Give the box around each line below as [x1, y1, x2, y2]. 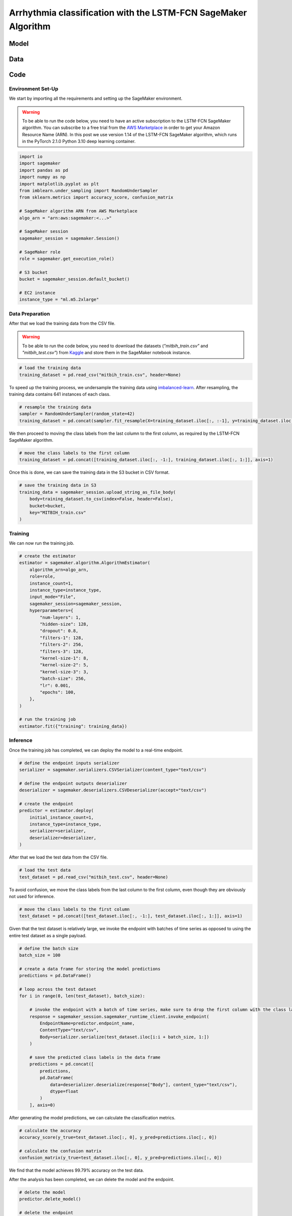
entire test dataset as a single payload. [9, 932, 87, 938]
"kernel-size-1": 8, [39, 655, 89, 661]
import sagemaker [19, 161, 61, 166]
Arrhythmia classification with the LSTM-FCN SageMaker [9, 7, 247, 18]
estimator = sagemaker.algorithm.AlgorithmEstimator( [19, 560, 150, 566]
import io [19, 154, 43, 160]
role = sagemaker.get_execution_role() [19, 256, 114, 261]
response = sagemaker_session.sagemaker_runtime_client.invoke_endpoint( [29, 1014, 209, 1019]
